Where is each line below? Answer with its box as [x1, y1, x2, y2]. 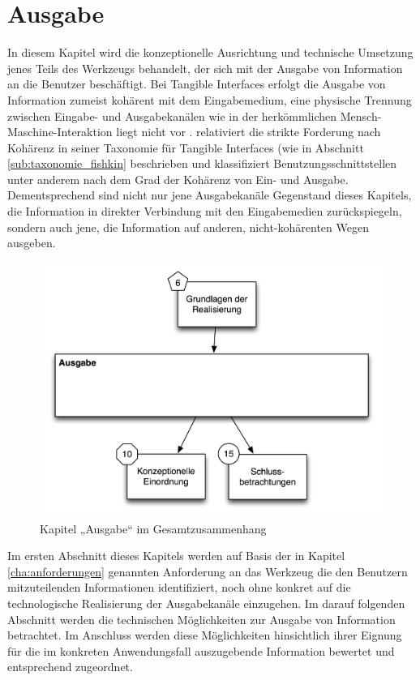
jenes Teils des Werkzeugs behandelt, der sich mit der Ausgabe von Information [7, 59, 403, 76]
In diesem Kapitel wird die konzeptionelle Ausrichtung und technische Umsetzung [7, 44, 414, 61]
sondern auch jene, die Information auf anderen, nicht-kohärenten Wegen [7, 218, 369, 235]
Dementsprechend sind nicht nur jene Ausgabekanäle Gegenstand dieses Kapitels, [7, 186, 412, 203]
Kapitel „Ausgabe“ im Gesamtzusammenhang [40, 520, 267, 537]
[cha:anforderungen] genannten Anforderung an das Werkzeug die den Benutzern [7, 562, 408, 579]
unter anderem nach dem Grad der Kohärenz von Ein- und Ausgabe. [7, 170, 349, 187]
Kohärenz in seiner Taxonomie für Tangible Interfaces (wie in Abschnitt [7, 139, 364, 156]
